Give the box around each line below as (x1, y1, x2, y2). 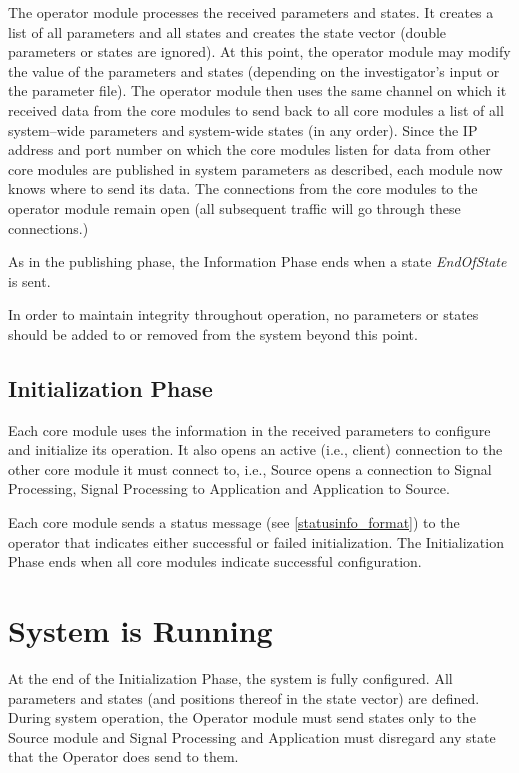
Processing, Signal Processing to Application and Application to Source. (8, 478, 450, 499)
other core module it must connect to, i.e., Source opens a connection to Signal (8, 458, 492, 479)
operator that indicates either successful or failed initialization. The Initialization (8, 531, 504, 552)
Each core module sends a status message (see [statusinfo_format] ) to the (8, 512, 460, 533)
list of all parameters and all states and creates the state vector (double (8, 21, 447, 42)
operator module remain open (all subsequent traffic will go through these (8, 197, 461, 218)
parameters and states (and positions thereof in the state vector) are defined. (8, 687, 480, 708)
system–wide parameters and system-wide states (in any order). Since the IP (8, 119, 478, 140)
